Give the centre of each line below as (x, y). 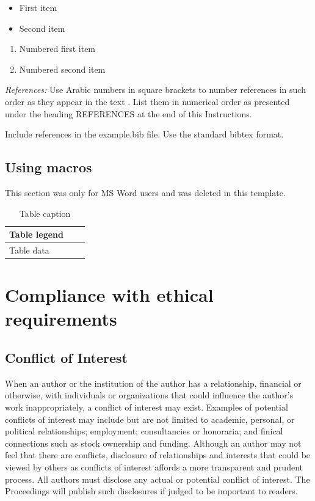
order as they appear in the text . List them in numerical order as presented (147, 101)
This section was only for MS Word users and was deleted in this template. (145, 192)
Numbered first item (57, 49)
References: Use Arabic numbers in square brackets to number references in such (155, 90)
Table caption (45, 213)
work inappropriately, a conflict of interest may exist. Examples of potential (147, 407)
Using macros (49, 167)
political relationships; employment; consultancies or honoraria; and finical (144, 431)
